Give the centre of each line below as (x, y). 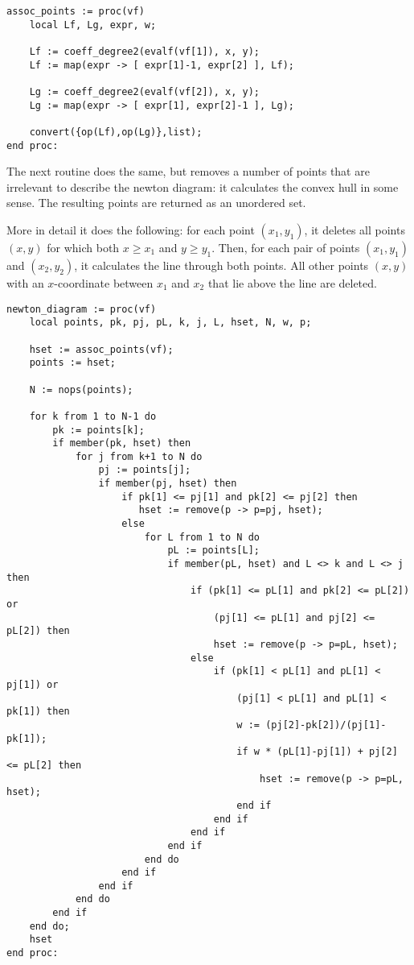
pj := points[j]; (145, 470)
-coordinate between (104, 283)
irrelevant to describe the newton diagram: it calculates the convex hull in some (203, 186)
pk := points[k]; (98, 430)
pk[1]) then (38, 712)
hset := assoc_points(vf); (101, 349)
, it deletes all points (355, 230)
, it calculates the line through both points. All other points (221, 265)
